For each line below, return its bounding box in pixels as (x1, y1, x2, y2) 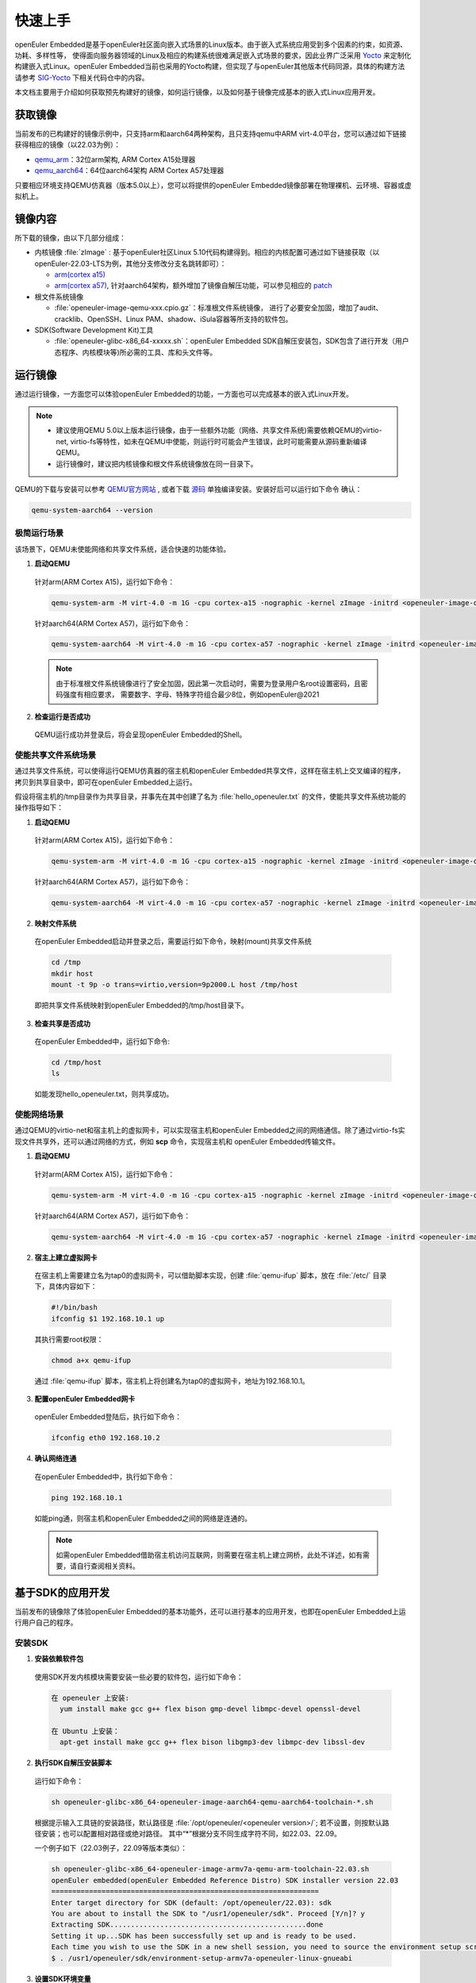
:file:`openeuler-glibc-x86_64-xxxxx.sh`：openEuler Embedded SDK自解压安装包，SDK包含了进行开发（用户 (54, 336, 409, 346)
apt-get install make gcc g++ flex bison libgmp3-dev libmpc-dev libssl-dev (59, 1738, 365, 1747)
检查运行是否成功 (34, 712, 90, 721)
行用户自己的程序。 (14, 1618, 78, 1628)
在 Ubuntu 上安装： (51, 1726, 121, 1736)
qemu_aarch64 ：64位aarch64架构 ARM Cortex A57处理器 (34, 166, 225, 175)
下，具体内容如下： (34, 1282, 98, 1291)
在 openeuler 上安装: (51, 1693, 130, 1702)
